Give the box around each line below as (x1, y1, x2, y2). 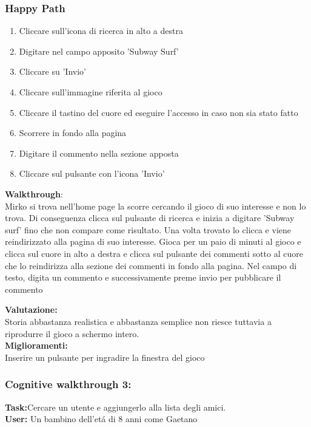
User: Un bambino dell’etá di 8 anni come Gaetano (5, 412, 198, 425)
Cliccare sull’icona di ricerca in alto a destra (19, 24, 183, 37)
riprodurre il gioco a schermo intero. (5, 327, 139, 340)
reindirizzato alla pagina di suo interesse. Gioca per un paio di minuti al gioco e (5, 235, 301, 248)
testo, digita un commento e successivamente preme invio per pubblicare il (5, 271, 281, 284)
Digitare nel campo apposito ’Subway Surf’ (19, 44, 179, 57)
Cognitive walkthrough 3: (5, 377, 132, 392)
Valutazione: (5, 303, 58, 316)
